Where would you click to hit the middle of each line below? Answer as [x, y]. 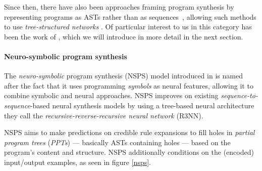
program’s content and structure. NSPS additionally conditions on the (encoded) [129, 152]
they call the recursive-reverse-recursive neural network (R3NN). [104, 115]
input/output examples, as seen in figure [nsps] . [77, 162]
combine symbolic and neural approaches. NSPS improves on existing [111, 95]
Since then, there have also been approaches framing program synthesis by [119, 7]
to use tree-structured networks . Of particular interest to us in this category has [128, 27]
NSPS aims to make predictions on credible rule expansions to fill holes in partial [129, 132]
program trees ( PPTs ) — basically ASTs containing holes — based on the [117, 142]
